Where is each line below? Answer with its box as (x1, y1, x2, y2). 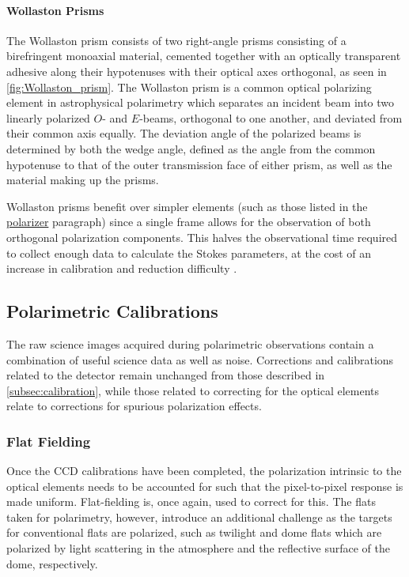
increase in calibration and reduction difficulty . (6, 260, 237, 277)
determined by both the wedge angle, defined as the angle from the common (6, 140, 376, 157)
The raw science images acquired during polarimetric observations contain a (6, 335, 374, 352)
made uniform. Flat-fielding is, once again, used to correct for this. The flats (6, 493, 376, 510)
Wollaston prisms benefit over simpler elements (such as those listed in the (6, 198, 368, 214)
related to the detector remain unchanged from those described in (6, 367, 325, 383)
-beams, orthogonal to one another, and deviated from (139, 109, 403, 126)
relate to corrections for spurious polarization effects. (6, 398, 262, 414)
